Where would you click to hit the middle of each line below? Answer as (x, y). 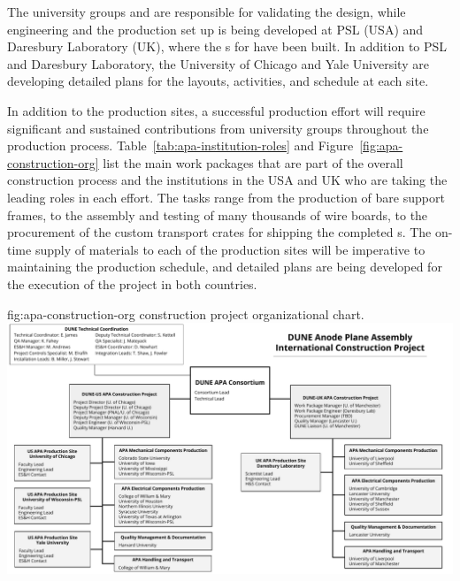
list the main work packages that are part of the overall (253, 162)
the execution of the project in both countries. (132, 283)
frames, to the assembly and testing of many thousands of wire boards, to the (218, 214)
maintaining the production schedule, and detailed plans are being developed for (225, 267)
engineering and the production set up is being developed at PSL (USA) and (215, 29)
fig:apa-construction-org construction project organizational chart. (186, 313)
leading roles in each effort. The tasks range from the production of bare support (226, 197)
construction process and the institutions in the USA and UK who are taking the (227, 180)
